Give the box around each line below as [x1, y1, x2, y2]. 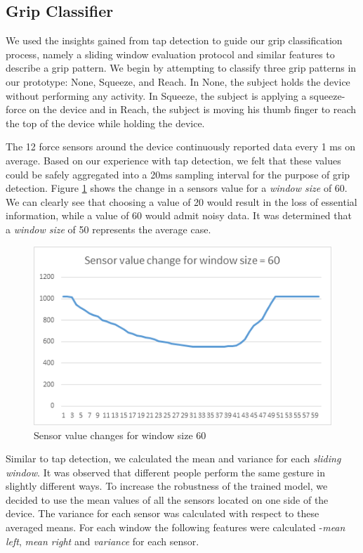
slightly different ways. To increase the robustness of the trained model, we [6, 479, 328, 493]
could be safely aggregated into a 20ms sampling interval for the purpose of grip [6, 167, 350, 181]
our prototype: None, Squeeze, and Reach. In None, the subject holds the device [6, 74, 350, 89]
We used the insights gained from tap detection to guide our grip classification [6, 33, 343, 48]
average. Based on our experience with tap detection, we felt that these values [6, 152, 341, 167]
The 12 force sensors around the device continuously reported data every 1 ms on [6, 139, 355, 154]
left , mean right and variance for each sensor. [6, 533, 199, 548]
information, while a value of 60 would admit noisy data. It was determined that [6, 208, 352, 223]
